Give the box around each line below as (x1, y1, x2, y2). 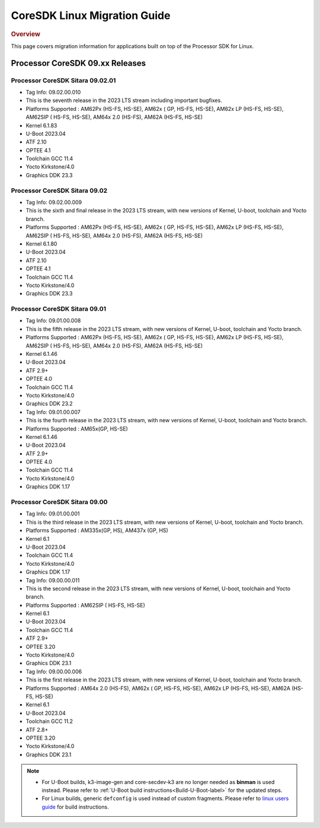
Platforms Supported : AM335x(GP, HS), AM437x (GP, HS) (25, 527, 168, 534)
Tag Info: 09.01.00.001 (25, 510, 80, 517)
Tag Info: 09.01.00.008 (25, 317, 81, 324)
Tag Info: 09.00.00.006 (25, 668, 82, 675)
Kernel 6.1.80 (25, 240, 57, 247)
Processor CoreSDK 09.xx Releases (11, 58, 146, 68)
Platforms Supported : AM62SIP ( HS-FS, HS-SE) (25, 601, 145, 609)
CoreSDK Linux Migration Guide (11, 9, 171, 22)
